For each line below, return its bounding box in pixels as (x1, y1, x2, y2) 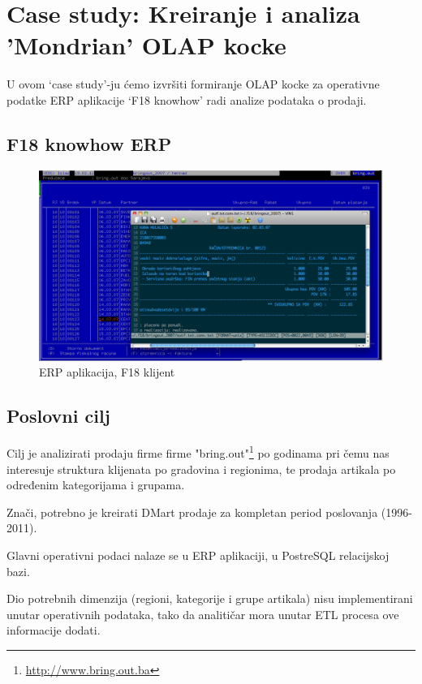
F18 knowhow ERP (6, 131, 172, 156)
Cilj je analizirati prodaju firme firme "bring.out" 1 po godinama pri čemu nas (6, 442, 390, 461)
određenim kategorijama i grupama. (6, 476, 185, 493)
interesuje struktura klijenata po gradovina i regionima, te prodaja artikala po (6, 460, 396, 477)
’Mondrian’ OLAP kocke (6, 28, 286, 62)
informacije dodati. (6, 622, 101, 639)
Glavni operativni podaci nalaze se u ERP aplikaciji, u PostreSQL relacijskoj (6, 546, 390, 563)
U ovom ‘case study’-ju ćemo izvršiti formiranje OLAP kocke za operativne (6, 75, 380, 92)
